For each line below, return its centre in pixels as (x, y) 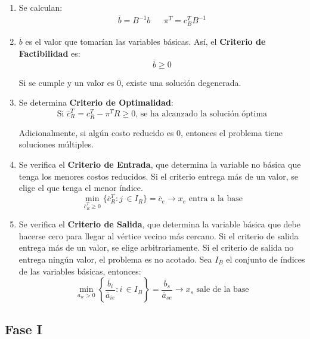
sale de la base (223, 290)
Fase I (24, 329)
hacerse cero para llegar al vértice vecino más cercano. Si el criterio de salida (159, 235)
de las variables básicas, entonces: (80, 271)
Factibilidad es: (49, 53)
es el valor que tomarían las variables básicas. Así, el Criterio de (145, 41)
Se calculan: (41, 7)
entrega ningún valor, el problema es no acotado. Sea (115, 259)
